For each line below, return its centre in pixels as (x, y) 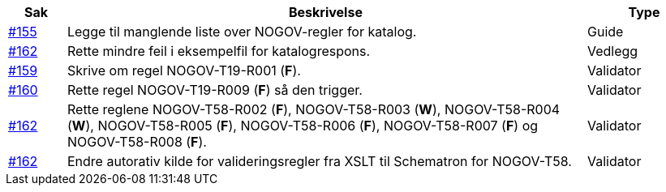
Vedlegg (612, 51)
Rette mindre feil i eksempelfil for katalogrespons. (219, 51)
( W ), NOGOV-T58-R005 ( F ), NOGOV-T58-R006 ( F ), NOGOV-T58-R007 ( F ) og (303, 126)
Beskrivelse (326, 12)
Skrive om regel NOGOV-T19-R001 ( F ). (184, 70)
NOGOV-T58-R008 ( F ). (137, 142)
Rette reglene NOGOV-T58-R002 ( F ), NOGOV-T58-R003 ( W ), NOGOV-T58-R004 (314, 109)
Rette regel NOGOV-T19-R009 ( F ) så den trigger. (215, 90)
